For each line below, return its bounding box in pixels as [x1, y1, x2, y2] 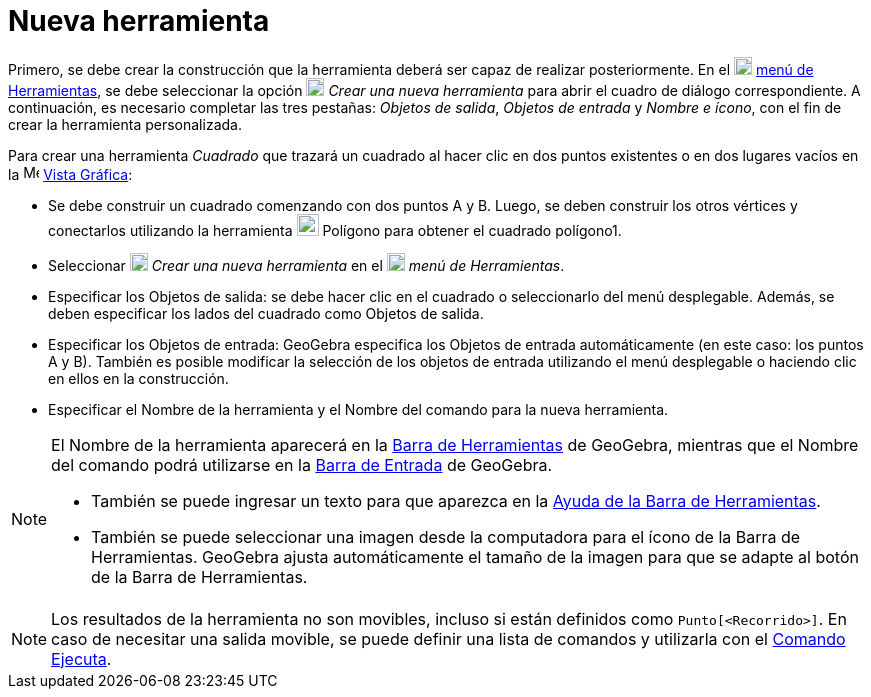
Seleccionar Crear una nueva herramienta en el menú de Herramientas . [48, 256, 565, 274]
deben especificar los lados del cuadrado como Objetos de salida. [48, 304, 484, 322]
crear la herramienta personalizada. [8, 115, 242, 133]
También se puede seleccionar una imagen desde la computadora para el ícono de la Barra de [91, 526, 801, 547]
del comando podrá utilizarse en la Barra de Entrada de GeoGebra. [51, 454, 553, 475]
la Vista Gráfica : [8, 165, 133, 183]
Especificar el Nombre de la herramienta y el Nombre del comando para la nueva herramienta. [48, 400, 669, 418]
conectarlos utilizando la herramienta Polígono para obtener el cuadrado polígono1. [48, 221, 622, 239]
